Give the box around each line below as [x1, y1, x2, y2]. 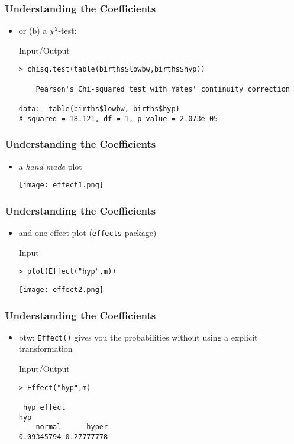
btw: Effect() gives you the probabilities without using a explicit [18, 330, 258, 343]
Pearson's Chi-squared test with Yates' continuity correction [35, 85, 290, 93]
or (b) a [18, 24, 47, 37]
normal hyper [35, 423, 108, 432]
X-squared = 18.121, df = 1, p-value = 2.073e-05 [18, 114, 218, 123]
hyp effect [22, 403, 66, 411]
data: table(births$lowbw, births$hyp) [18, 105, 180, 114]
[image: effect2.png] [18, 285, 104, 294]
